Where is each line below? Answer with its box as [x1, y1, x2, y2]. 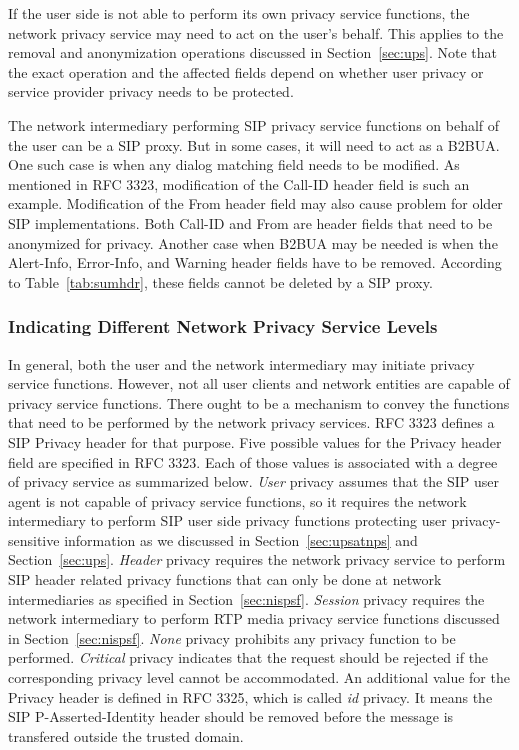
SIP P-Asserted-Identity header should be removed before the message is [8, 706, 454, 727]
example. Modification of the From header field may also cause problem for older [8, 193, 503, 214]
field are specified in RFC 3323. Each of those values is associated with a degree [8, 451, 498, 472]
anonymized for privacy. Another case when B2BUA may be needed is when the [8, 232, 498, 253]
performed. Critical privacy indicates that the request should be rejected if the [8, 647, 489, 668]
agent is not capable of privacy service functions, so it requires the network [8, 490, 467, 511]
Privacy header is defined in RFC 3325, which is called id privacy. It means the [8, 686, 493, 707]
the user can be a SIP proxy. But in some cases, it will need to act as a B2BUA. [8, 134, 500, 155]
